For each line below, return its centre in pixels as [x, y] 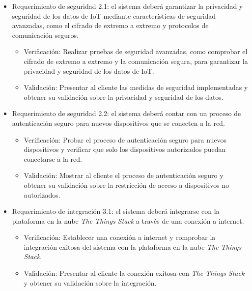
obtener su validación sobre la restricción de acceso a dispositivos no [126, 185]
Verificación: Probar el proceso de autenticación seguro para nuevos [125, 139]
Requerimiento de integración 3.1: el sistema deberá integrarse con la [116, 211]
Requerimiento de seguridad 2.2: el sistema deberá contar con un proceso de [126, 113]
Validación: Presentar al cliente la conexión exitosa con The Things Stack [134, 273]
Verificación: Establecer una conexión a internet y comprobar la [120, 237]
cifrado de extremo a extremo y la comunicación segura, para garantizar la [136, 61]
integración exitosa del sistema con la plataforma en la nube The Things [133, 247]
